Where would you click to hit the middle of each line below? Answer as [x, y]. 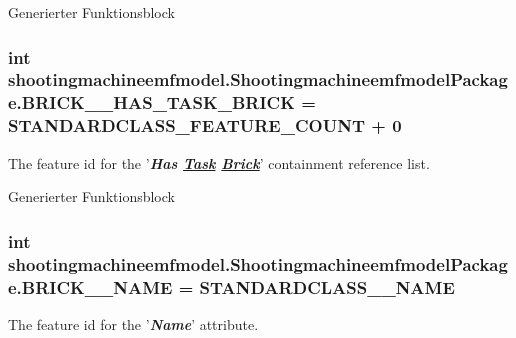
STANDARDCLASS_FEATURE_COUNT [186, 125]
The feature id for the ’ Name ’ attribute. [133, 323]
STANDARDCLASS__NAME [327, 286]
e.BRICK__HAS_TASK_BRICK [151, 102]
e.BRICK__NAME [90, 286]
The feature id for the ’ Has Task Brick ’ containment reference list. [219, 162]
